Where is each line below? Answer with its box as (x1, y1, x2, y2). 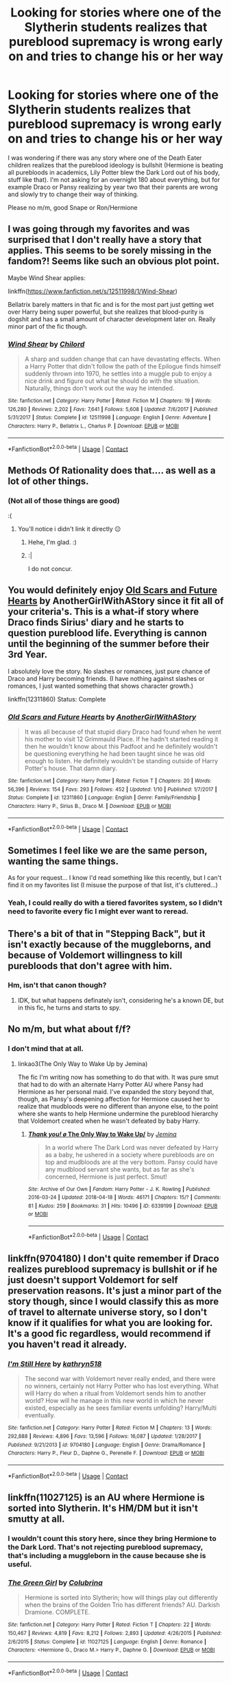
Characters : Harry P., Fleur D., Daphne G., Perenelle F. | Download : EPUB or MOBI (8, 1450, 205, 1456)
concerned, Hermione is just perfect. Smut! (45, 1172, 167, 1181)
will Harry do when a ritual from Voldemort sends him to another (24, 1389, 206, 1397)
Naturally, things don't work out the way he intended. (24, 384, 175, 393)
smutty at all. (8, 1513, 65, 1525)
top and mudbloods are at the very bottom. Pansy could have (45, 1158, 218, 1166)
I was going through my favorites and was (8, 223, 191, 235)
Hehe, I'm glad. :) (27, 538, 77, 546)
